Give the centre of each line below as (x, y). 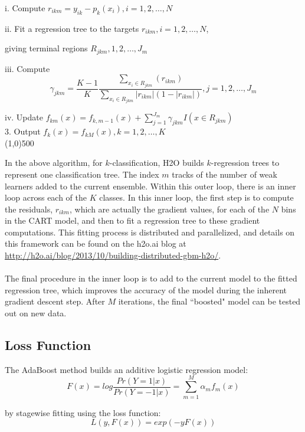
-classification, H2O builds (157, 163)
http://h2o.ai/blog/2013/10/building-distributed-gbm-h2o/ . (113, 255)
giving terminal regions (46, 48)
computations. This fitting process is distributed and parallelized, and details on (150, 232)
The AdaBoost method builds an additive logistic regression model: (127, 369)
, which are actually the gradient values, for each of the (169, 209)
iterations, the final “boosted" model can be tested (209, 301)
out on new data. (36, 313)
